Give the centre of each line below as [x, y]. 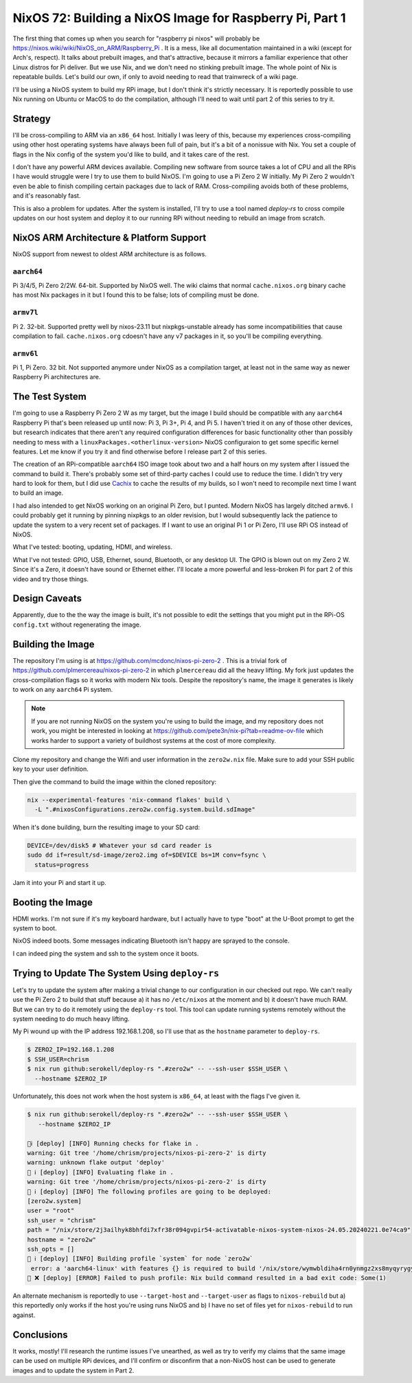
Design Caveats [47, 599]
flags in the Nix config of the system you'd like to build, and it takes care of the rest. [131, 154]
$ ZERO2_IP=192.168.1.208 [71, 1050]
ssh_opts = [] [51, 1249]
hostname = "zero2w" [61, 1239]
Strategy [32, 119]
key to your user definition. [50, 769]
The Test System [50, 397]
